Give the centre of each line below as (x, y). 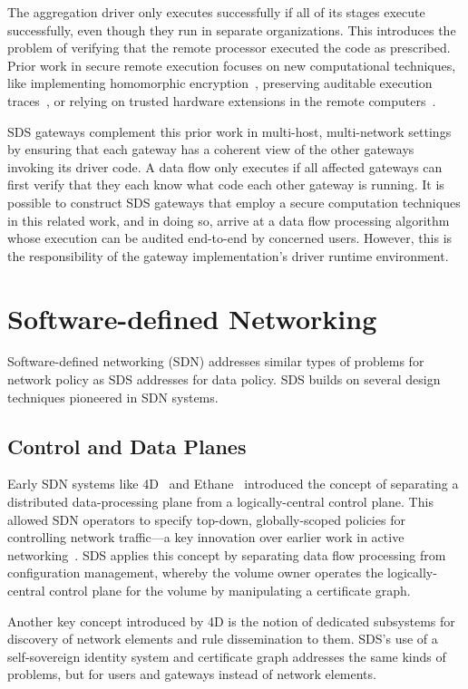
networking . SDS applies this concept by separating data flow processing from (227, 554)
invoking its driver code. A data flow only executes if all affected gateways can (225, 166)
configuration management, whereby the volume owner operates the (195, 573)
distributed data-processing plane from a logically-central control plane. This (220, 502)
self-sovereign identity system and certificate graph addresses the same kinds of (227, 656)
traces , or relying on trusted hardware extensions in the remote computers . (222, 100)
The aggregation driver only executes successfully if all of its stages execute (216, 12)
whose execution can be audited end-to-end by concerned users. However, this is (230, 238)
